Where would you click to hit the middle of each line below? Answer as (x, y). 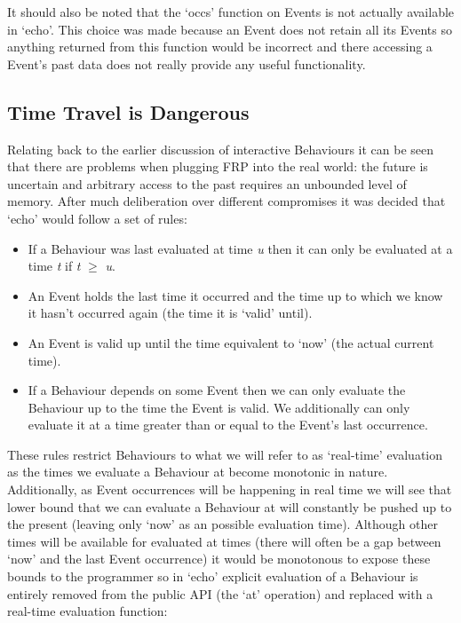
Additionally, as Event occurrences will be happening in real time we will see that (230, 489)
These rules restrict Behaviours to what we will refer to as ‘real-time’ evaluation (225, 454)
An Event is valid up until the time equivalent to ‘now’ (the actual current (231, 342)
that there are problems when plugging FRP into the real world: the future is (218, 166)
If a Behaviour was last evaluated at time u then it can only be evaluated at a (240, 248)
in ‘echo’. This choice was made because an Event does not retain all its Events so (230, 29)
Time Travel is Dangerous (128, 111)
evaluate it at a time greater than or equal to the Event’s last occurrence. (228, 425)
